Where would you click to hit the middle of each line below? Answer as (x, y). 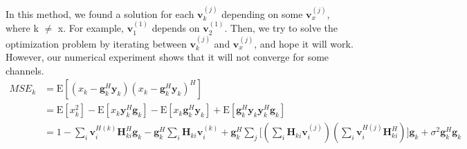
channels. (25, 70)
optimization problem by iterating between (96, 43)
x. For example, (91, 28)
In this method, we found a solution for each (100, 13)
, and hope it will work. (304, 43)
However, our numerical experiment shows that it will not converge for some (167, 57)
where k (22, 28)
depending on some (262, 13)
